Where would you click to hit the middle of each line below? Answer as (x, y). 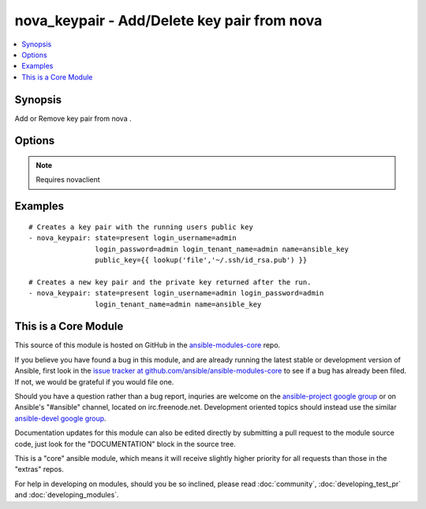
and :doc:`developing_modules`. (67, 495)
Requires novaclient (68, 180)
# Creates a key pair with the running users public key (141, 227)
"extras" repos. (39, 470)
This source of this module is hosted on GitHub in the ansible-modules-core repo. (148, 345)
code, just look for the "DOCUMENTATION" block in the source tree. (125, 444)
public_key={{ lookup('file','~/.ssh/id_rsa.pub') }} (201, 260)
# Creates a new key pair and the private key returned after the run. (170, 282)
